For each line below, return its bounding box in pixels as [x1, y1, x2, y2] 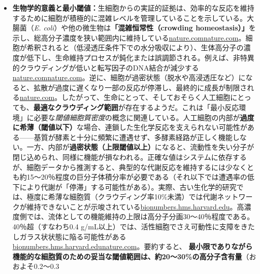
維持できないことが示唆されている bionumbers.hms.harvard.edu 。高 [26, 201, 244, 212]
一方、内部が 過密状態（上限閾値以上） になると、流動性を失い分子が [26, 142, 254, 152]
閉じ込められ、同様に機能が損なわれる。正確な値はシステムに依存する [12, 151, 247, 162]
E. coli [34, 22, 54, 33]
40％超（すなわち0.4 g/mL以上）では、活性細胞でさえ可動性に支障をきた [12, 221, 255, 232]
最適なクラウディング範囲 [33, 101, 118, 112]
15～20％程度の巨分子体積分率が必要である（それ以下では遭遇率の [26, 172, 247, 182]
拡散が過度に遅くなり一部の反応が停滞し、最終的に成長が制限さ [34, 82, 247, 92]
